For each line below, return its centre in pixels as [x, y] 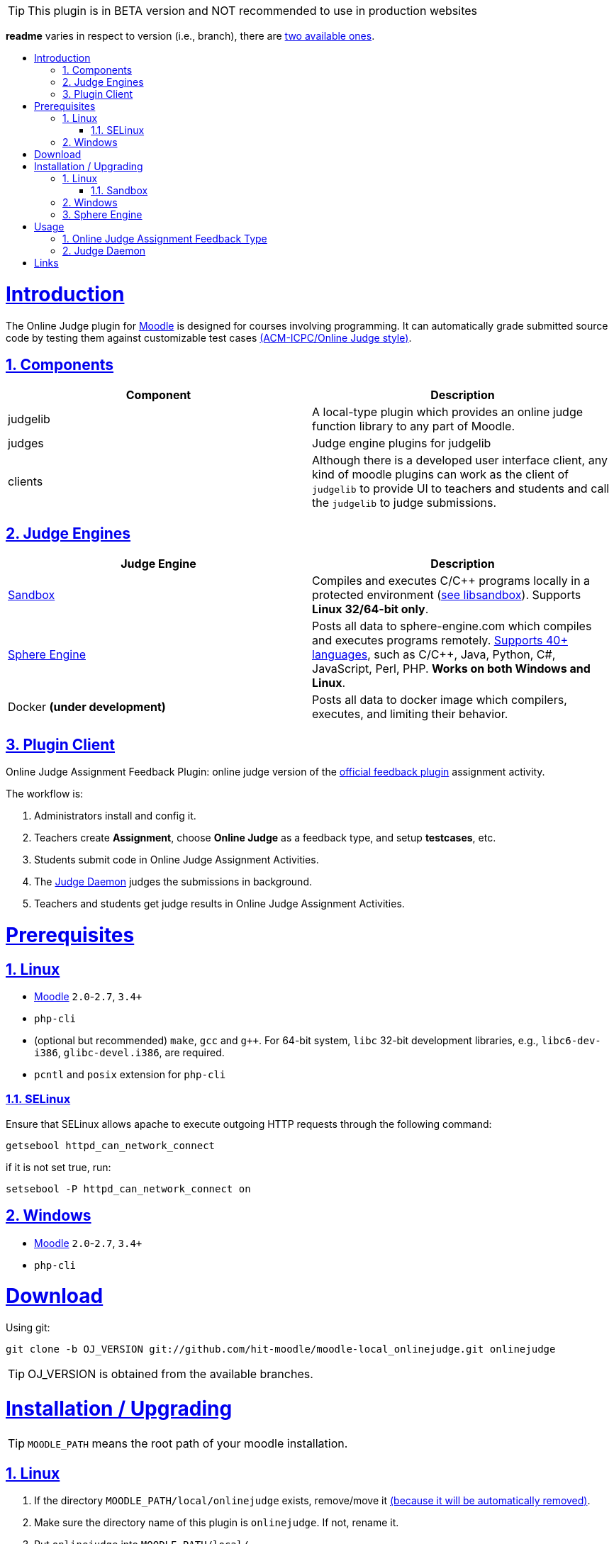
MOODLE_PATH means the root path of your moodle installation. [188, 1443]
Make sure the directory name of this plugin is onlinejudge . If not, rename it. [217, 1523]
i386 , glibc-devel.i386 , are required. [129, 1052]
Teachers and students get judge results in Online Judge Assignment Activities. [219, 904]
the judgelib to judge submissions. [404, 503]
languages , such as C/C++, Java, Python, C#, [434, 655]
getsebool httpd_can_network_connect [111, 1145]
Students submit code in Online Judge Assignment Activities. [177, 860]
